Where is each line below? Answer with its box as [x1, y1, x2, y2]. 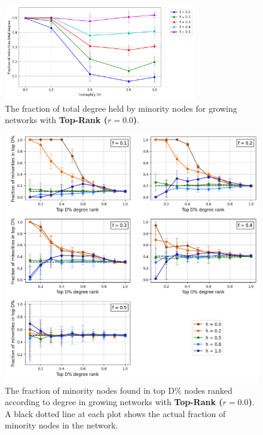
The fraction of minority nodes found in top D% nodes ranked [5, 384, 233, 396]
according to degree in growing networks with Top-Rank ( [5, 396, 223, 408]
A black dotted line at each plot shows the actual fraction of [5, 407, 226, 419]
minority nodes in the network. [5, 419, 118, 431]
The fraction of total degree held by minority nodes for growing [5, 102, 237, 114]
